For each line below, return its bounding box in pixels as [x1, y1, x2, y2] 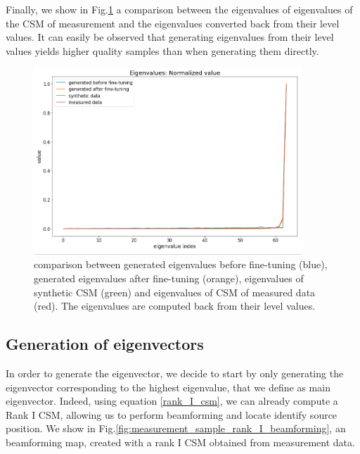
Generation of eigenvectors [6, 333, 204, 355]
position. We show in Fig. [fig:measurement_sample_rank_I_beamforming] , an [6, 421, 346, 436]
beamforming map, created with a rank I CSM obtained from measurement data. [6, 435, 355, 449]
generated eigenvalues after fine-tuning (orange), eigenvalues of [34, 271, 304, 286]
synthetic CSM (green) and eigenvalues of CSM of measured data [34, 284, 316, 299]
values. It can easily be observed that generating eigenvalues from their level [6, 30, 334, 44]
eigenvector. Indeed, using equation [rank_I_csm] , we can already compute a [6, 393, 338, 408]
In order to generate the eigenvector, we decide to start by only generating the [6, 366, 344, 381]
